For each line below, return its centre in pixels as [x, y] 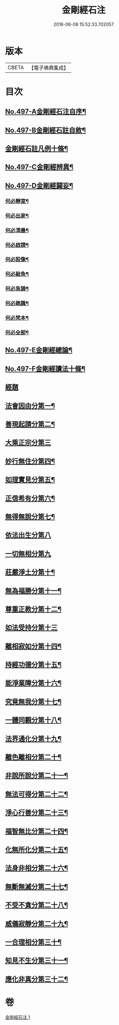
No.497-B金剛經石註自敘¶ [46, 130]
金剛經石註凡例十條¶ [37, 149]
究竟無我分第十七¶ [33, 701]
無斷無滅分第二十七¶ [37, 887]
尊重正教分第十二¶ [33, 609]
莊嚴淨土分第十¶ [30, 572]
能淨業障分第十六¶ [33, 683]
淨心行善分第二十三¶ [37, 813]
